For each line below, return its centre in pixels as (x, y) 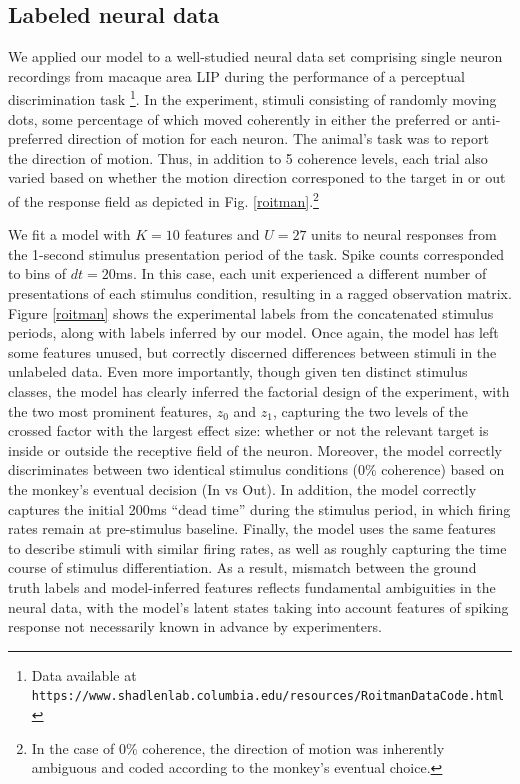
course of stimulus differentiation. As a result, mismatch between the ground (242, 567)
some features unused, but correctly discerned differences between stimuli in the (252, 351)
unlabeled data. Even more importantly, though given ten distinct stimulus (238, 371)
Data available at (84, 674)
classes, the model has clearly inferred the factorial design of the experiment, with (259, 391)
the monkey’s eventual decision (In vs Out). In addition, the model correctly (242, 488)
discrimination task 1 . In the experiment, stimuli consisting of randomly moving (252, 98)
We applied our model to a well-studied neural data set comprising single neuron (255, 56)
